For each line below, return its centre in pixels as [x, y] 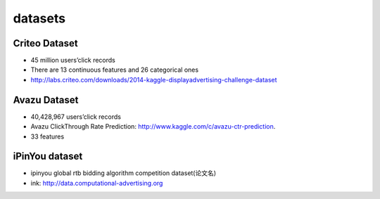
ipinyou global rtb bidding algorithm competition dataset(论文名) [123, 173]
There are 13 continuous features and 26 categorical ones [115, 70]
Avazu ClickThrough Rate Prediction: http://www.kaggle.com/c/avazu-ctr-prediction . [153, 127]
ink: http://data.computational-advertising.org [97, 183]
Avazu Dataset [46, 99]
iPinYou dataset [48, 156]
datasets [39, 18]
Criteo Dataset [46, 43]
